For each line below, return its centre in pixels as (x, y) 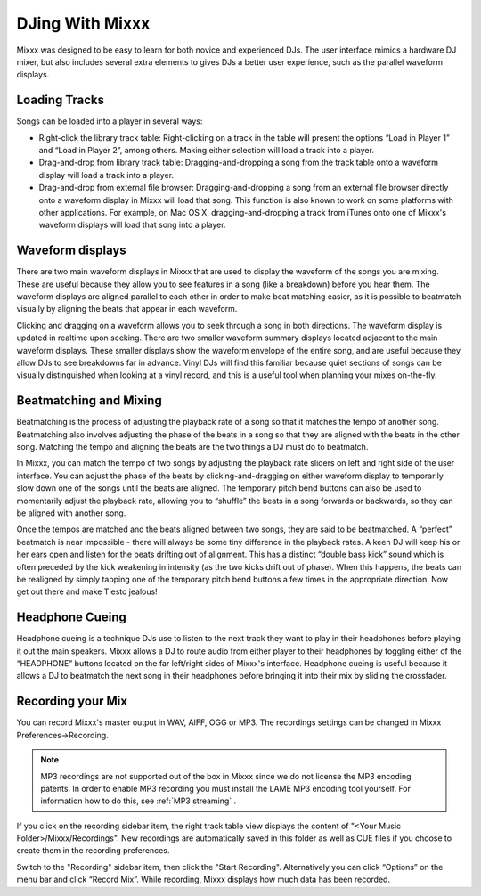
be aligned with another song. (71, 513)
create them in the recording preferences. (93, 851)
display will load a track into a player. (106, 175)
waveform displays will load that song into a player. (132, 225)
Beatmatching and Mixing (89, 401)
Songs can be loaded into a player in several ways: (110, 121)
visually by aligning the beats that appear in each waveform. (127, 309)
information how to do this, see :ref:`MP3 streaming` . (139, 801)
